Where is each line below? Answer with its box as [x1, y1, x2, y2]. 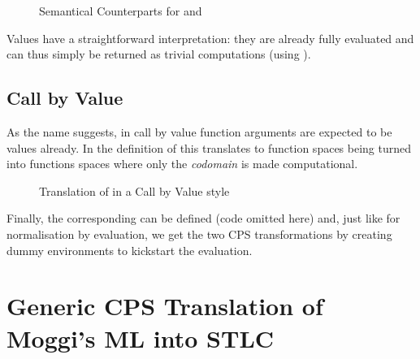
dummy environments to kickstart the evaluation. [6, 241, 253, 258]
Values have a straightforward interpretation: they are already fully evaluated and [6, 29, 414, 46]
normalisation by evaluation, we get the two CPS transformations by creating [6, 225, 392, 242]
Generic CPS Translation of [6, 289, 323, 322]
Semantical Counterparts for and [39, 2, 202, 19]
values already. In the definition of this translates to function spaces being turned [6, 139, 412, 156]
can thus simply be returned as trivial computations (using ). [6, 45, 311, 63]
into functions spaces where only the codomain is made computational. [6, 155, 358, 172]
